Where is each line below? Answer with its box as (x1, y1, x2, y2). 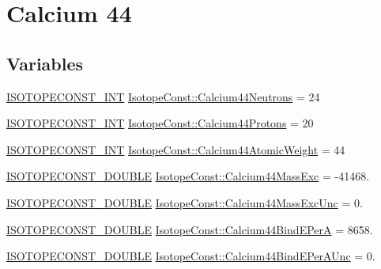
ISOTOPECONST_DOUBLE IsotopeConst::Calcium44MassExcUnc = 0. (6, 194, 363, 210)
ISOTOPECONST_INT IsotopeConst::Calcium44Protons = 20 (6, 115, 314, 131)
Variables (6, 51, 84, 75)
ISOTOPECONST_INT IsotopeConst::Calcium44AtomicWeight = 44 (6, 141, 345, 157)
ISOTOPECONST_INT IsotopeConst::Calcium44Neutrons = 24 (6, 88, 320, 104)
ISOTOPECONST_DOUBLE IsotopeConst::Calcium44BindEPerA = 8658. (6, 221, 373, 237)
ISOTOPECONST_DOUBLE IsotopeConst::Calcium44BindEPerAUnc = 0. (6, 248, 375, 264)
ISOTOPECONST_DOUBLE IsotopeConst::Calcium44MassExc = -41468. (6, 168, 370, 184)
